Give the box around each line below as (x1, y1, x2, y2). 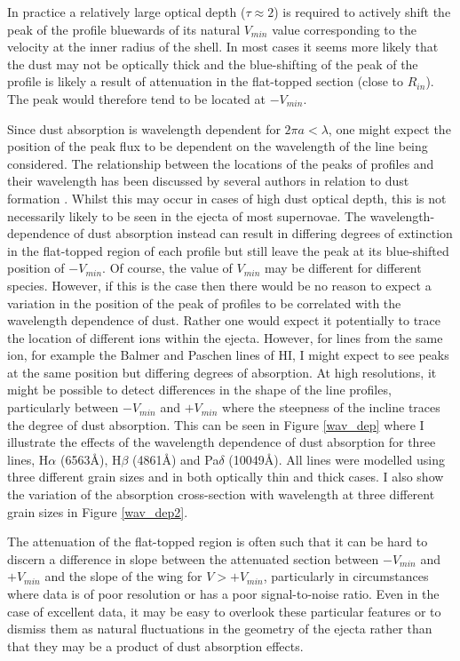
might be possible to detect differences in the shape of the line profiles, (7, 380, 392, 399)
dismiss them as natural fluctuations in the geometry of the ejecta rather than (7, 619, 432, 638)
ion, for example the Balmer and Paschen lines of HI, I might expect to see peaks (7, 346, 449, 364)
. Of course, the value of (102, 259, 233, 277)
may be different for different (264, 259, 422, 277)
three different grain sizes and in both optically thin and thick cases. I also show (7, 467, 444, 486)
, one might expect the (328, 119, 451, 138)
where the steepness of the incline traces (222, 398, 440, 417)
